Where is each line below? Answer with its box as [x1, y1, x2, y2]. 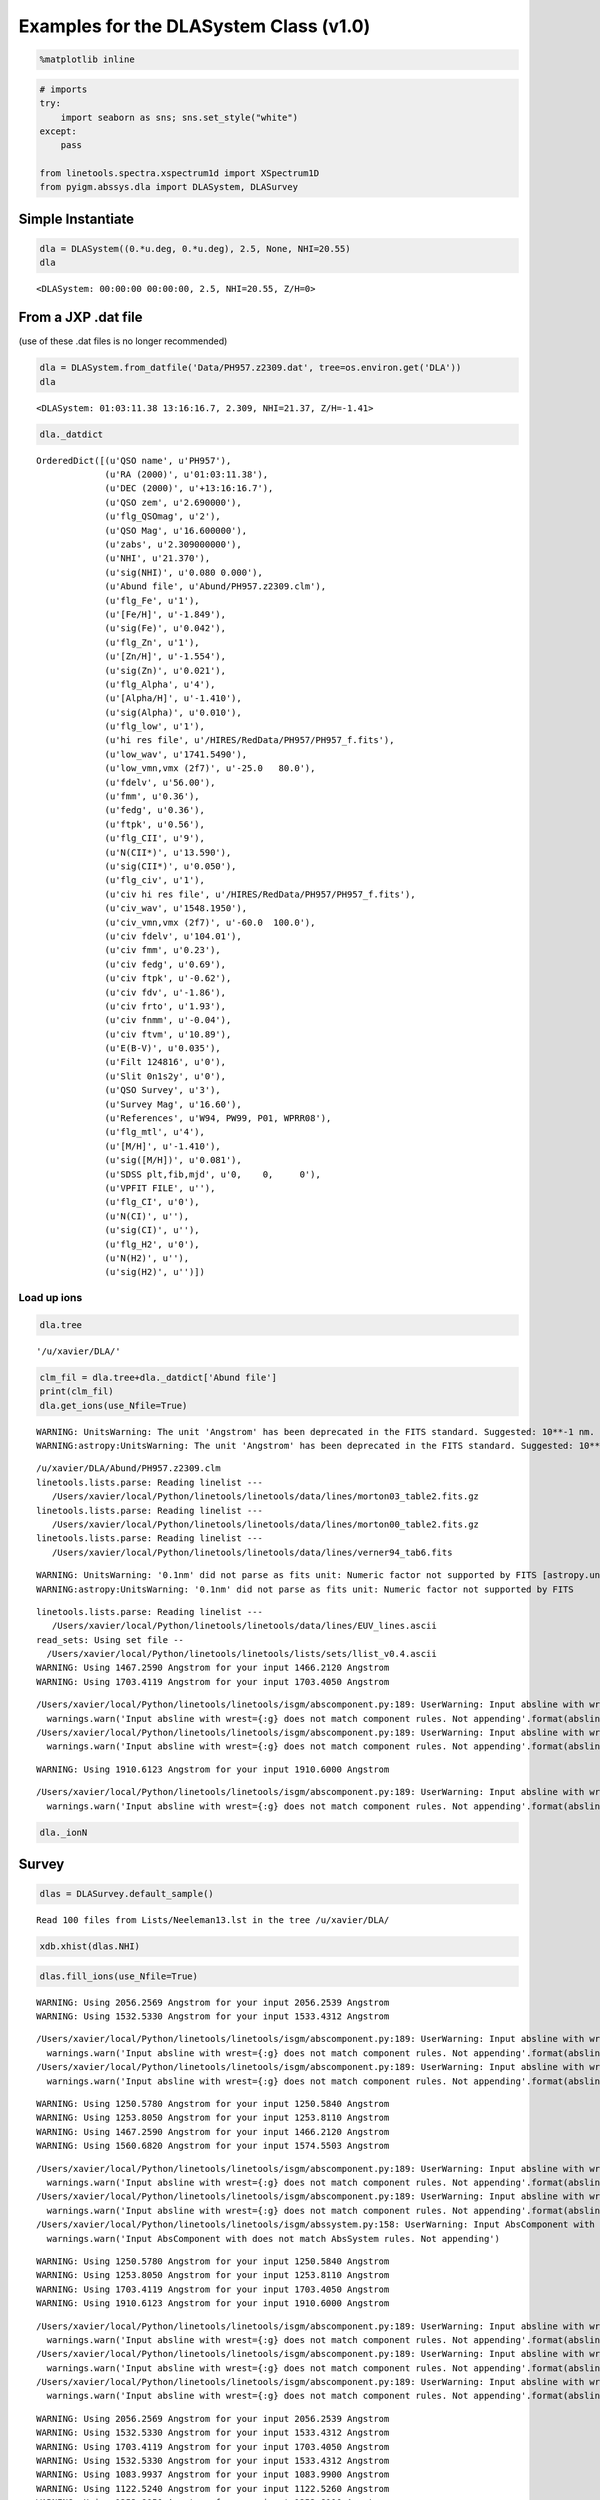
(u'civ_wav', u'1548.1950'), [104, 903, 248, 914]
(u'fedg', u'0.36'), [104, 805, 205, 816]
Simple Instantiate [18, 210, 135, 227]
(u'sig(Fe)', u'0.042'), [104, 623, 227, 634]
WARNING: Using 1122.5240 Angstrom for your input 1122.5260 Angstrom [36, 2483, 390, 2494]
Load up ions [18, 1291, 83, 1305]
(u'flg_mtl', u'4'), [104, 1126, 205, 1138]
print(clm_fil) [39, 1386, 114, 1397]
